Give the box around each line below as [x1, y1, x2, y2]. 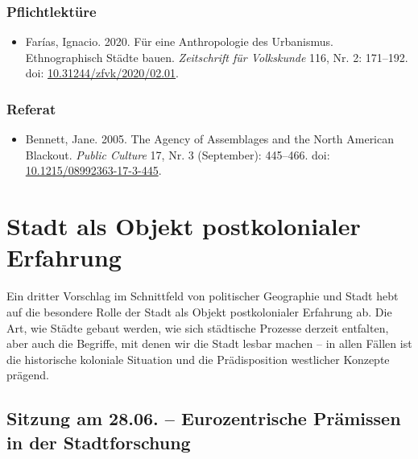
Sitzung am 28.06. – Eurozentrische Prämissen [6, 406, 401, 431]
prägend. [6, 366, 49, 383]
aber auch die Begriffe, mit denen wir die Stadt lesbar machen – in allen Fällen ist [6, 335, 412, 352]
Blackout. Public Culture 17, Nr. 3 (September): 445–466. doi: [25, 146, 330, 163]
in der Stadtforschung [6, 429, 191, 454]
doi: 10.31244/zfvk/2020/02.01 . [25, 64, 180, 81]
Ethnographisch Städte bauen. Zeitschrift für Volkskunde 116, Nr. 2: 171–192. [25, 48, 408, 65]
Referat [6, 98, 56, 118]
